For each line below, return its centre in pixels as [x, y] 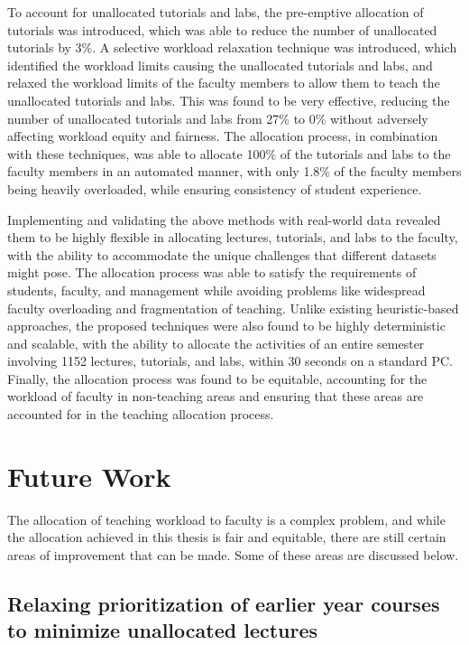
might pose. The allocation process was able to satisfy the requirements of [212, 272]
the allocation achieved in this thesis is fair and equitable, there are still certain [227, 537]
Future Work [89, 476]
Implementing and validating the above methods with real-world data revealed [224, 219]
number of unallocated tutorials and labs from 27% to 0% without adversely [218, 118]
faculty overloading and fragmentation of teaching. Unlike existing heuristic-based [233, 308]
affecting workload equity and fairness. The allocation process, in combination [223, 136]
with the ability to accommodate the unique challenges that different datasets [222, 254]
